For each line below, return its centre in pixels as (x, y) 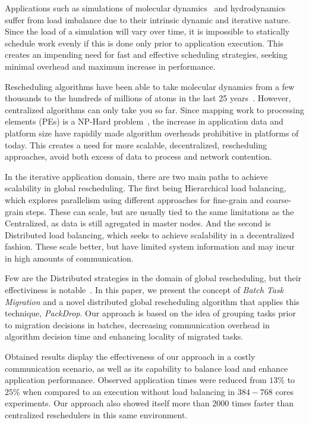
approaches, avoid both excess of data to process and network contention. (138, 156)
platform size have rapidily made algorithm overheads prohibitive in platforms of (152, 133)
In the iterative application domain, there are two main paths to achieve (136, 176)
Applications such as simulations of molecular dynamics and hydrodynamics (145, 8)
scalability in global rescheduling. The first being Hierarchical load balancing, (146, 188)
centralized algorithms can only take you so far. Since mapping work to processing (154, 109)
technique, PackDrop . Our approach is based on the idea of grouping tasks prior (150, 313)
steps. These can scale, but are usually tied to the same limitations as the (160, 211)
